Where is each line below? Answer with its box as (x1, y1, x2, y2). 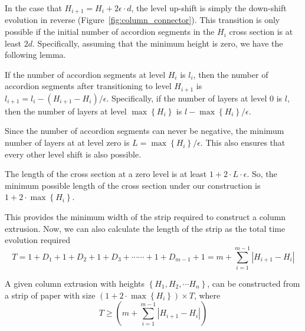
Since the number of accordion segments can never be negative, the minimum (5, 124, 284, 137)
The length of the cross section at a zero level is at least (5, 168, 207, 180)
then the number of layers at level (5, 104, 127, 117)
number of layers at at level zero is (5, 136, 130, 149)
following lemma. (5, 48, 66, 61)
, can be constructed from (207, 277, 300, 289)
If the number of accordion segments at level (5, 68, 166, 80)
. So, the (247, 168, 277, 180)
